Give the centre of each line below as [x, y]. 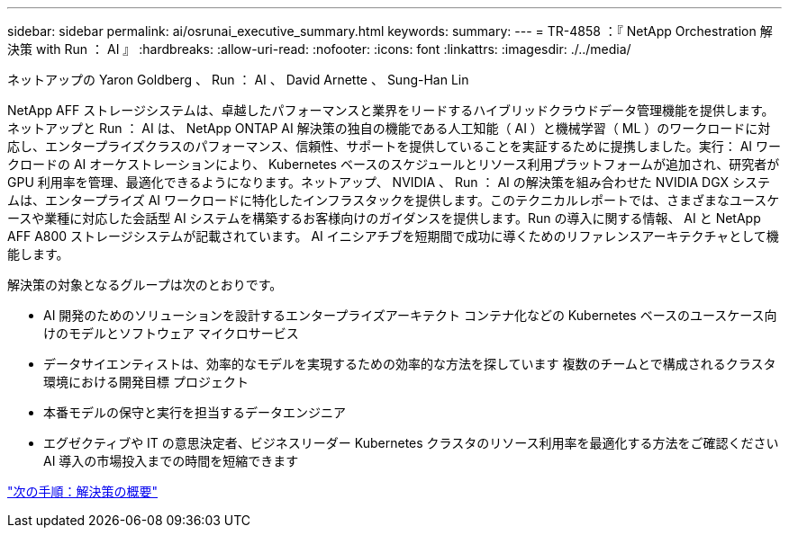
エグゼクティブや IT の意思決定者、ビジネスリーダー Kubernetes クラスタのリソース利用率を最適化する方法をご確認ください [411, 443]
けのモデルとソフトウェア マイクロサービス [171, 333]
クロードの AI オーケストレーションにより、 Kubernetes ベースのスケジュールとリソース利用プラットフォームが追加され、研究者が [394, 164]
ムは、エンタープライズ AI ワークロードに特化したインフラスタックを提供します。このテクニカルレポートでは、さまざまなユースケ [394, 200]
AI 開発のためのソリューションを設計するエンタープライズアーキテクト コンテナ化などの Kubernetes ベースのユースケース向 [410, 315]
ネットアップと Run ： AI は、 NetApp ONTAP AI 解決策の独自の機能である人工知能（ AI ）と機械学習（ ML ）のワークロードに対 [389, 128]
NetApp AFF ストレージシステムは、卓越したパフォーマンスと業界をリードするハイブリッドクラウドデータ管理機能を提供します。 [391, 110]
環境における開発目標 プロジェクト [146, 382]
